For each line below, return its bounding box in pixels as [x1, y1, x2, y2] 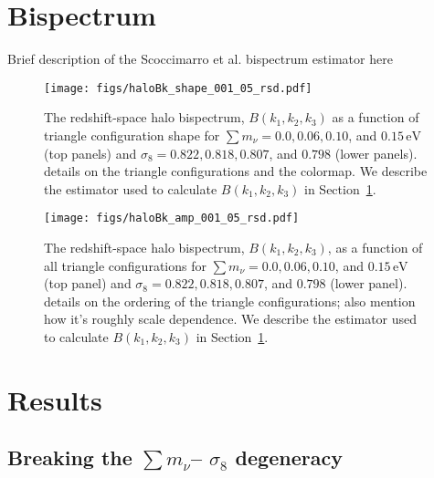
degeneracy [235, 443, 343, 472]
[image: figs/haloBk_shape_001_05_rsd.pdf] [44, 81, 312, 95]
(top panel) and [44, 274, 132, 293]
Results [7, 380, 102, 418]
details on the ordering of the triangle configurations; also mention [44, 291, 416, 310]
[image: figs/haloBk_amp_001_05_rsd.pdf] [44, 212, 300, 225]
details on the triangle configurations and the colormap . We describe [44, 161, 428, 181]
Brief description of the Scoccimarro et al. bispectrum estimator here [7, 49, 393, 68]
